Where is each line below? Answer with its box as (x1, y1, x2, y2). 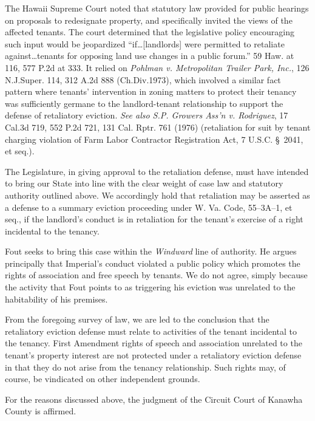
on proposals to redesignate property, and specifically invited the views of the (5, 13, 293, 26)
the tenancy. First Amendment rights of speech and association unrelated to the (5, 337, 302, 349)
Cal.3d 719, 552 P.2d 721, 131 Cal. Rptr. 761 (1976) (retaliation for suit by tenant (5, 120, 311, 133)
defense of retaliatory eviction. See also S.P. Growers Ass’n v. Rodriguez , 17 (5, 109, 288, 122)
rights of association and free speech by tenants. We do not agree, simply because (5, 269, 308, 281)
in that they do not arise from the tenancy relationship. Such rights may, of (5, 360, 286, 373)
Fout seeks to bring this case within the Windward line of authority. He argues (5, 245, 297, 258)
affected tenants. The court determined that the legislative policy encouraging (5, 26, 295, 38)
